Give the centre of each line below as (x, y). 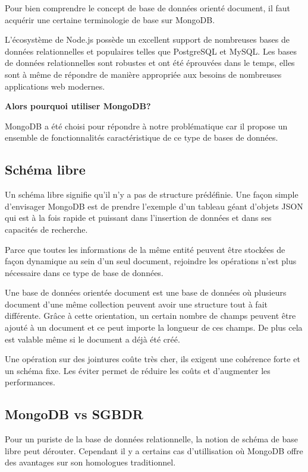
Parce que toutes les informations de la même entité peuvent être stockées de (145, 249)
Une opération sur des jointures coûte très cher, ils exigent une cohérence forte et (153, 359)
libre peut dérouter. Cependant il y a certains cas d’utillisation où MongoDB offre (154, 450)
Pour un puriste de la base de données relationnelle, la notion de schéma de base (152, 439)
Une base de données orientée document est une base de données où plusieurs (146, 292)
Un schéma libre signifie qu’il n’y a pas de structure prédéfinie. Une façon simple (152, 194)
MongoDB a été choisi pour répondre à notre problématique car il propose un (146, 126)
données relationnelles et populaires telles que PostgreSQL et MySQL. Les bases (151, 51)
